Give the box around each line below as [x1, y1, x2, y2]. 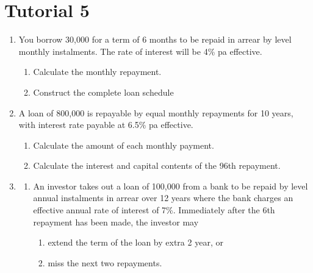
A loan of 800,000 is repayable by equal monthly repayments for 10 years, [18, 106, 293, 119]
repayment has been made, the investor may [33, 215, 199, 228]
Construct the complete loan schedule [33, 85, 174, 98]
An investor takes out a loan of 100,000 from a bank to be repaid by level [33, 179, 308, 192]
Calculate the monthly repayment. [33, 65, 162, 78]
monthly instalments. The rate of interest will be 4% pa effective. [18, 44, 262, 57]
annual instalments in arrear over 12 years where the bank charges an [33, 191, 293, 204]
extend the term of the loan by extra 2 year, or [48, 236, 223, 249]
